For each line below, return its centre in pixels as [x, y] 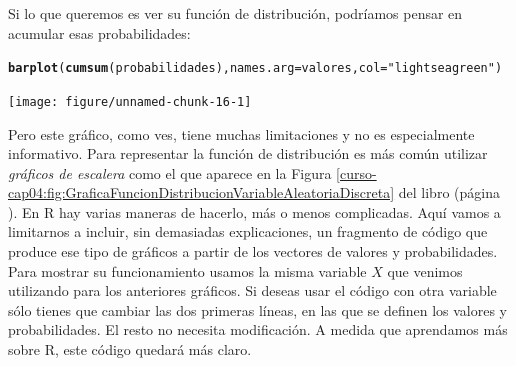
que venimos [425, 270]
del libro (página [449, 192]
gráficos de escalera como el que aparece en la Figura [170, 172]
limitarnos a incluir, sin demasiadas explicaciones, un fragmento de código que [248, 231]
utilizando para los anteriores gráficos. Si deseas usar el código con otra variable [252, 290]
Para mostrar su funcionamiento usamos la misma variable [187, 270]
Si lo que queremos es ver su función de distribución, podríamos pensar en [235, 13]
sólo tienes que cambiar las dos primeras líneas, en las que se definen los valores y [258, 309]
